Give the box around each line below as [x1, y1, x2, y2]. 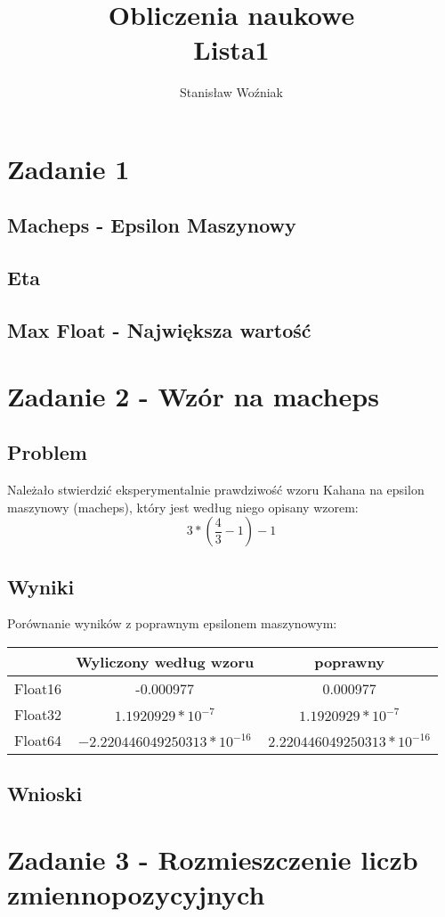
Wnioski [7, 780, 83, 807]
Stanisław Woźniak [179, 83, 284, 102]
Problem [7, 438, 87, 466]
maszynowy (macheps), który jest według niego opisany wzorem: [7, 497, 359, 516]
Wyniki [7, 572, 75, 600]
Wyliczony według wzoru [76, 651, 255, 672]
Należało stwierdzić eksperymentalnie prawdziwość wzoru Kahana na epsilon [7, 480, 425, 499]
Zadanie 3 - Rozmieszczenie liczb [7, 840, 418, 877]
